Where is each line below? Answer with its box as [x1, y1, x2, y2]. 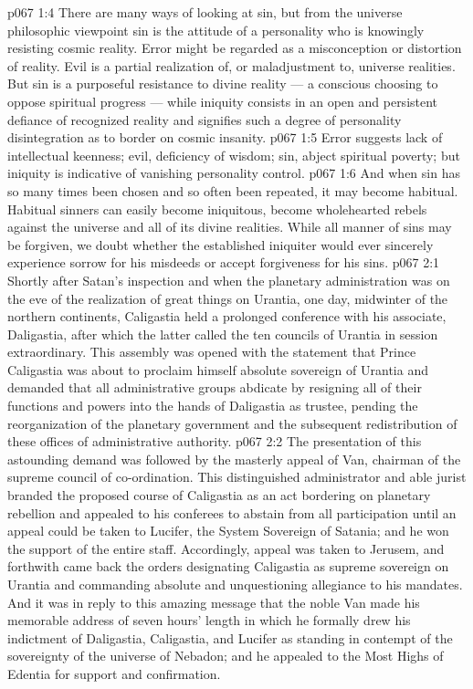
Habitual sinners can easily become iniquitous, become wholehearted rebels [7, 199, 427, 218]
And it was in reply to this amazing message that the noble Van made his [7, 592, 420, 611]
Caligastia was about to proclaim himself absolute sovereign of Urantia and [7, 360, 428, 379]
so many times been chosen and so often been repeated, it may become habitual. [7, 181, 458, 200]
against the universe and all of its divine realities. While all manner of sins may [7, 217, 452, 236]
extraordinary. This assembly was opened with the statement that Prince [7, 342, 416, 361]
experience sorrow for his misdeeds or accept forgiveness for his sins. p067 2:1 [7, 253, 440, 272]
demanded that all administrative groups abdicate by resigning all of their [7, 378, 422, 397]
